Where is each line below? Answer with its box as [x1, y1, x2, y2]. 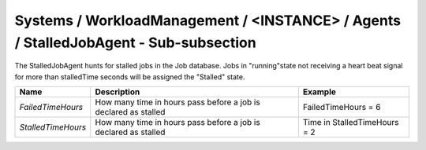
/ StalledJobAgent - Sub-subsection [14, 34, 256, 51]
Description [95, 86, 140, 97]
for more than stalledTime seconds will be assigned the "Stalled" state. [14, 71, 245, 82]
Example [302, 86, 337, 97]
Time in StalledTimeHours [302, 117, 399, 128]
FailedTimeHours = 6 [302, 102, 381, 113]
